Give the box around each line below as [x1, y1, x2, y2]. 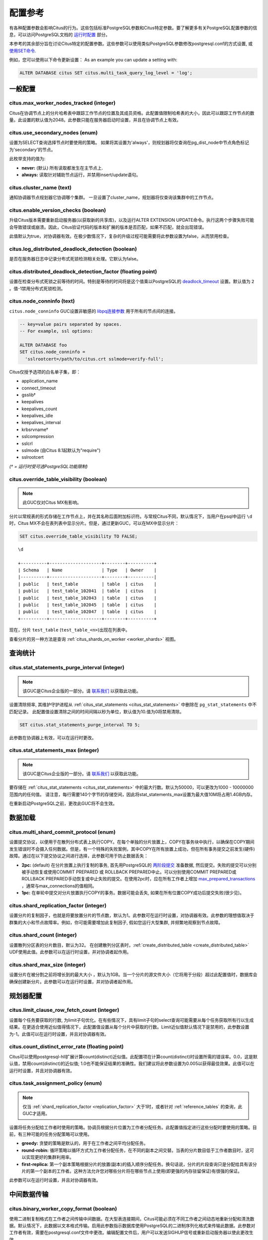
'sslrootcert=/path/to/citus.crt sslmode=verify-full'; [25, 356, 164, 362]
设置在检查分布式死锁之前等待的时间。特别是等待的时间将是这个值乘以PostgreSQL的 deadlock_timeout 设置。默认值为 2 [9, 278, 255, 285]
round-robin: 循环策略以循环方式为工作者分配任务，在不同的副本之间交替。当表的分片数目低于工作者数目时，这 [21, 1147, 250, 1153]
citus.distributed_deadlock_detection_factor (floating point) [9, 268, 157, 275]
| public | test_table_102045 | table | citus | [18, 602, 157, 608]
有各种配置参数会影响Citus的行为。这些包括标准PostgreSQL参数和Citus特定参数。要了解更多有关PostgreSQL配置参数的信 [9, 25, 258, 31]
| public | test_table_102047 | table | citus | [18, 609, 157, 615]
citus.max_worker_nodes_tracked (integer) [9, 100, 116, 107]
